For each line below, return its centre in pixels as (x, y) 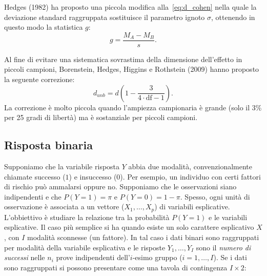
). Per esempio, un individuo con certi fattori (190, 176)
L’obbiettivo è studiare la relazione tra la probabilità (87, 217)
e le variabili (228, 217)
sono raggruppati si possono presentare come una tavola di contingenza (116, 267)
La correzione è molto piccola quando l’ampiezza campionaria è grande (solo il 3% (133, 107)
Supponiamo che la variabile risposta (62, 166)
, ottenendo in (233, 17)
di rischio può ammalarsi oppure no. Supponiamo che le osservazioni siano (120, 186)
